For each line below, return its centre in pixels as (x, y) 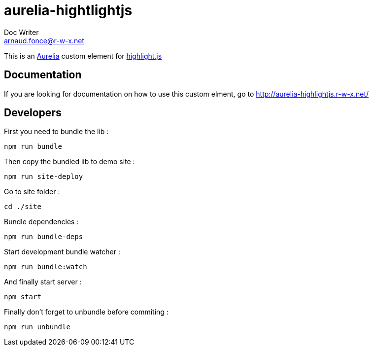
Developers (33, 113)
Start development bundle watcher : (62, 252)
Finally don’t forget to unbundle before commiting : (86, 312)
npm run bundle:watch (46, 267)
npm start (23, 297)
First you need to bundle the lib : (56, 132)
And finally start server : (43, 282)
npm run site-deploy (44, 177)
